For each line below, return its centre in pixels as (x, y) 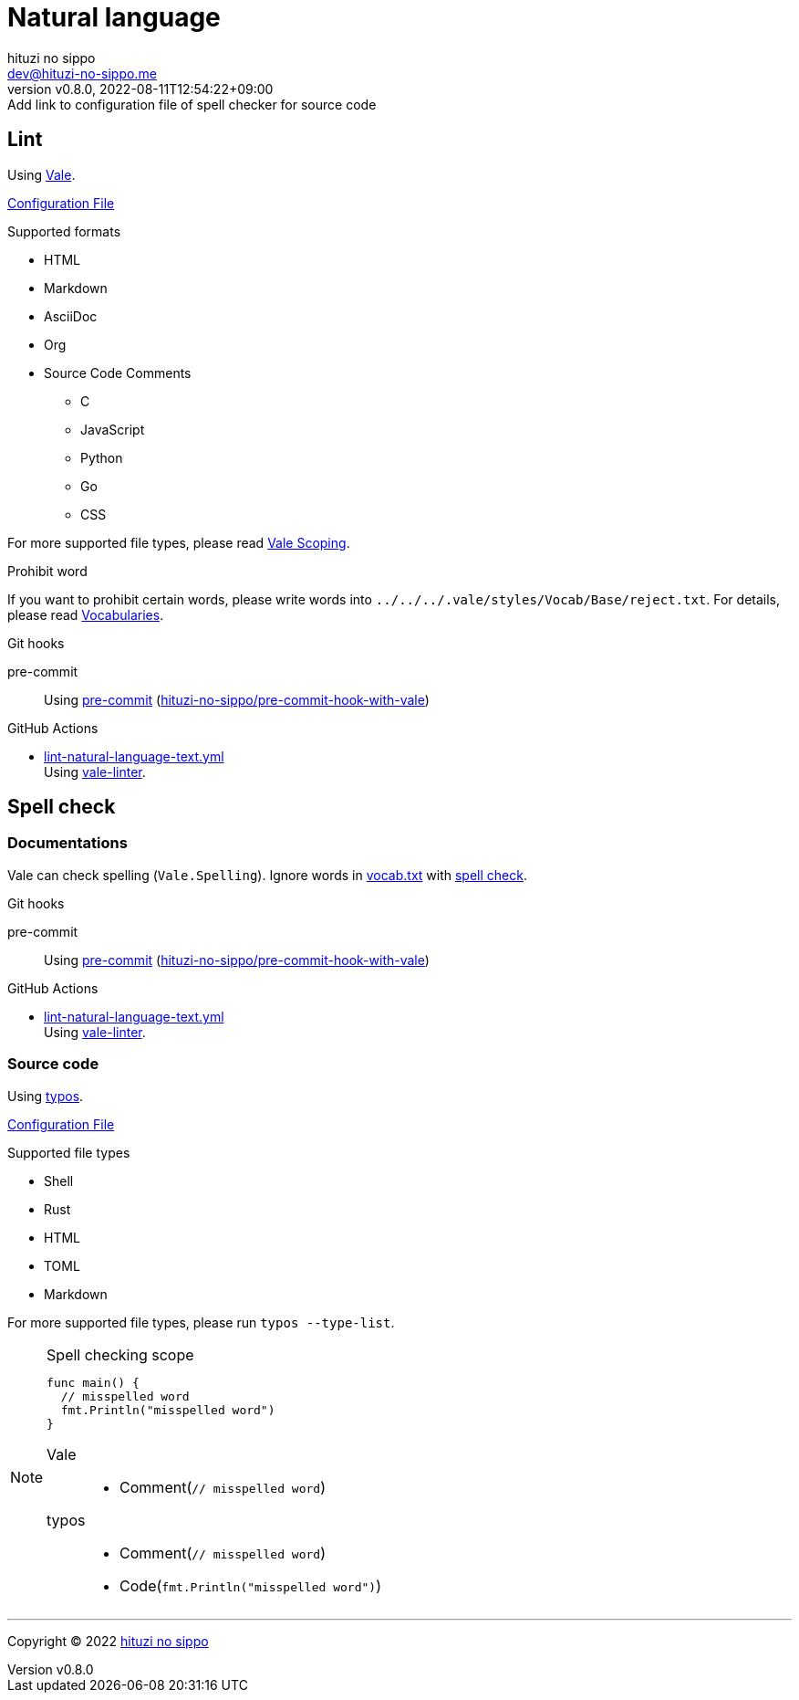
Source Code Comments (118, 373)
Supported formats (64, 231)
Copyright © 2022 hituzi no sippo (108, 1641)
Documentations (67, 843)
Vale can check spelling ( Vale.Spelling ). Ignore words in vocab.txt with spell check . (267, 875)
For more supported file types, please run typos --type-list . (201, 1322)
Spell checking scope (120, 1354)
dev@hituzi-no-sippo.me (82, 73)
